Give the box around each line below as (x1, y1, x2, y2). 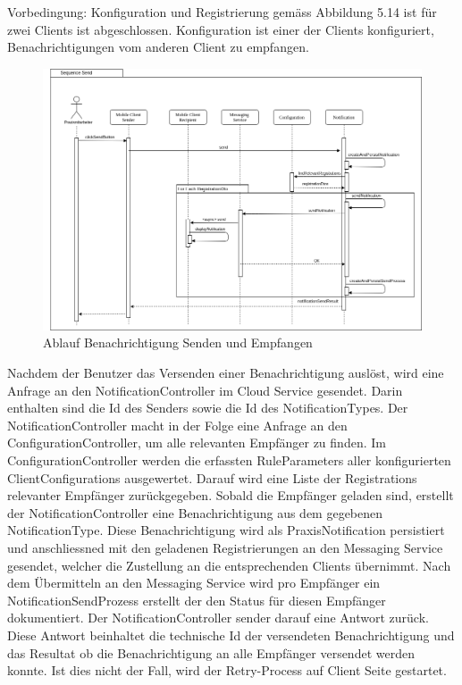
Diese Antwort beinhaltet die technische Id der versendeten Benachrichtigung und (7, 625, 455, 644)
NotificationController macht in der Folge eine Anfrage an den (7, 415, 348, 434)
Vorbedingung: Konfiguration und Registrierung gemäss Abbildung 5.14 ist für (7, 3, 437, 21)
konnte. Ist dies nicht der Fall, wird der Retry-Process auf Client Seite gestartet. (7, 661, 447, 680)
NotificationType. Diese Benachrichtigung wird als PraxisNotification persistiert (7, 521, 445, 539)
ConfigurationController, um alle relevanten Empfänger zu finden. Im (7, 433, 386, 452)
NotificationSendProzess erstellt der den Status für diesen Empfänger (7, 590, 386, 609)
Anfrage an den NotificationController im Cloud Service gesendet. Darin (7, 380, 403, 399)
